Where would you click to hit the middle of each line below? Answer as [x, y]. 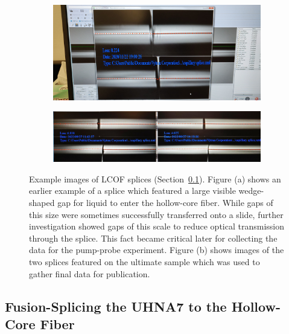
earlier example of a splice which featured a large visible [132, 191]
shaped [42, 203]
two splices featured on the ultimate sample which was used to [144, 262]
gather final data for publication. [90, 273]
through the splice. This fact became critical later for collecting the [153, 238]
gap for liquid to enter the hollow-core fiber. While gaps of [165, 203]
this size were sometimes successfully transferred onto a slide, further [156, 214]
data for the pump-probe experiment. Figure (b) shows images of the [157, 250]
